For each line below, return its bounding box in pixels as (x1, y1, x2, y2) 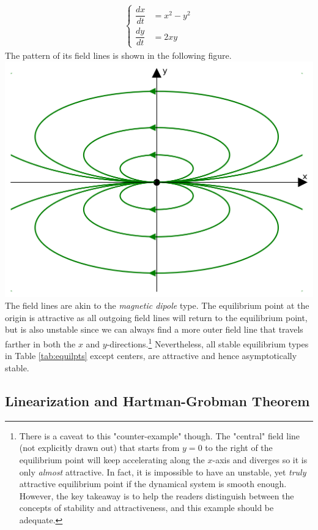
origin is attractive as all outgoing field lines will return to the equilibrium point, (5, 311, 308, 324)
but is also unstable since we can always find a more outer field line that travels (5, 323, 303, 336)
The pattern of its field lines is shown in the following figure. (5, 48, 232, 61)
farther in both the (5, 337, 76, 350)
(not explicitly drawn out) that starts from (19, 441, 180, 454)
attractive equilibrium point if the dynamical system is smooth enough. (19, 477, 287, 490)
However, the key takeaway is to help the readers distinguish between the (19, 489, 294, 502)
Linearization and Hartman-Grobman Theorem (5, 391, 310, 410)
